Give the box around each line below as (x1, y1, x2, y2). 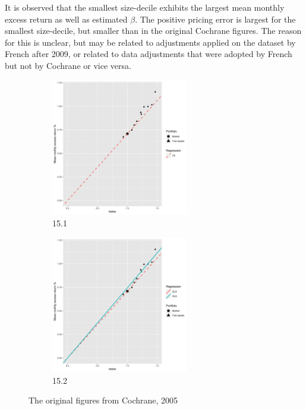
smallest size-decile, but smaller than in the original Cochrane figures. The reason (5, 24, 302, 37)
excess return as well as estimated (5, 12, 128, 25)
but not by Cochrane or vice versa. (5, 59, 131, 71)
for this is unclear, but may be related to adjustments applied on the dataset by (5, 36, 296, 48)
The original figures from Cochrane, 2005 (29, 394, 178, 406)
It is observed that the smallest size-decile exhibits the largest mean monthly (5, 1, 285, 13)
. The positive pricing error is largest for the (135, 12, 296, 25)
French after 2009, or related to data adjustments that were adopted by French (5, 48, 292, 60)
